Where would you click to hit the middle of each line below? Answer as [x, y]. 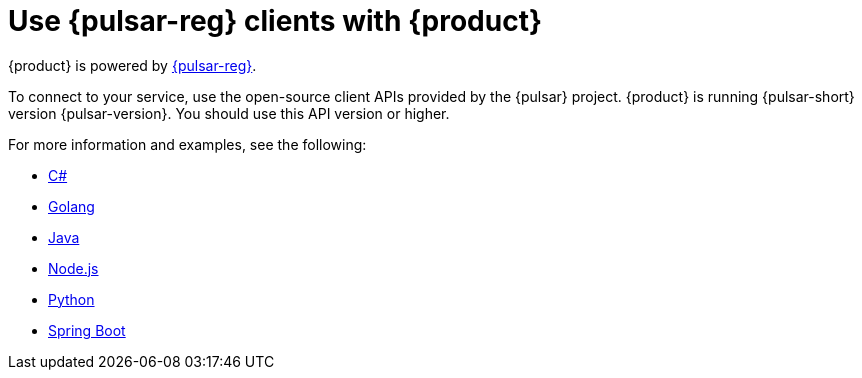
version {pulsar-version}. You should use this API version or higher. [229, 113]
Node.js [73, 268]
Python [71, 299]
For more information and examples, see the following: [187, 144]
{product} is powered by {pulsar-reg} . [132, 65]
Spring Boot [87, 330]
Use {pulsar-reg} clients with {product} [275, 21]
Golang [71, 206]
